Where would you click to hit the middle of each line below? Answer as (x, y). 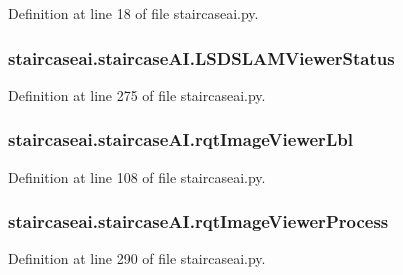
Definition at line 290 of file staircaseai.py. (137, 258)
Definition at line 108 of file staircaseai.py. (137, 176)
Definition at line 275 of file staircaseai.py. (137, 94)
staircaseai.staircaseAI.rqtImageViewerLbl (180, 139)
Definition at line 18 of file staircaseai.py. (133, 13)
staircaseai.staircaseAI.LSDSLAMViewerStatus (201, 57)
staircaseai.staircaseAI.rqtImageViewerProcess (198, 221)
